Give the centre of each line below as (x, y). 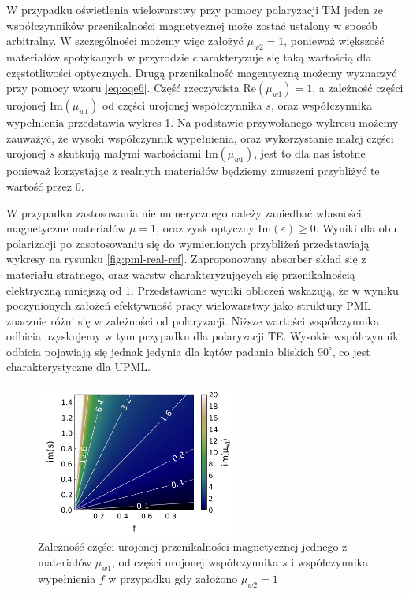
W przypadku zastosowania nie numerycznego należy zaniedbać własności (184, 212)
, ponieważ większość (334, 41)
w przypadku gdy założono (173, 578)
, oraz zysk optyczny (205, 228)
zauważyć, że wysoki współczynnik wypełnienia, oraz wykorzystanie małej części (200, 137)
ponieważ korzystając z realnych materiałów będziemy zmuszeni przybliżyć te (193, 171)
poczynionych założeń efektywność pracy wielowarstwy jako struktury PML (189, 305)
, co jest (351, 351)
